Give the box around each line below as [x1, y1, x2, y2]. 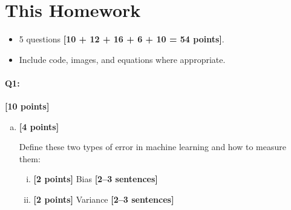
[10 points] [5, 100, 50, 113]
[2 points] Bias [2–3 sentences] [33, 172, 158, 185]
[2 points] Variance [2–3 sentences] [33, 193, 174, 206]
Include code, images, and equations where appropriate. [19, 53, 226, 65]
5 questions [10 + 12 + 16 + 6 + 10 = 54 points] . [19, 33, 224, 45]
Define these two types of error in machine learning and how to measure [19, 140, 286, 153]
